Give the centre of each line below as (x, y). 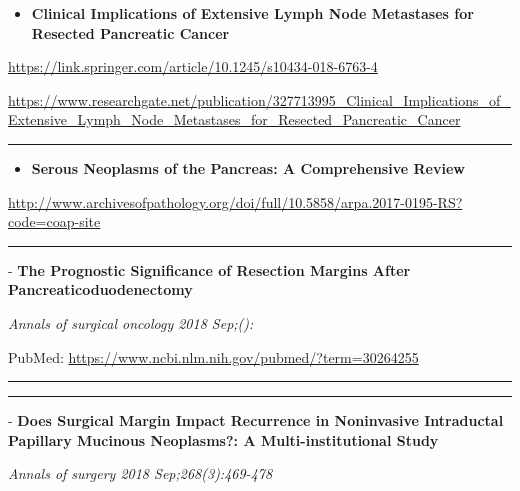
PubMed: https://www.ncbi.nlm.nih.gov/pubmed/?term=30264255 (213, 356)
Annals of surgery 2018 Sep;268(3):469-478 (140, 473)
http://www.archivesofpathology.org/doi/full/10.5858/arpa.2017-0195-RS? (235, 201)
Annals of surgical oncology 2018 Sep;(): (131, 322)
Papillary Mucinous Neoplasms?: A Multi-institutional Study (223, 439)
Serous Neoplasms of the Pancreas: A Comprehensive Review (248, 167)
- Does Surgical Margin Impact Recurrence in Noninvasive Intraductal (256, 420)
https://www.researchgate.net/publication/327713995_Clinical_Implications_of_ (259, 99)
